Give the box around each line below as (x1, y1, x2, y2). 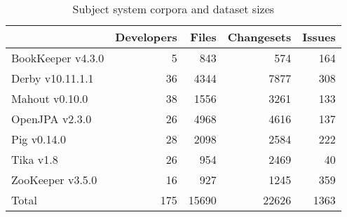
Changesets (227, 29, 292, 45)
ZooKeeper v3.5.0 (11, 171, 97, 188)
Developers (115, 29, 177, 45)
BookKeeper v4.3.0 (11, 50, 104, 66)
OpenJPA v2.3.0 (11, 111, 92, 127)
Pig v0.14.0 (11, 131, 67, 147)
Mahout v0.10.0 (11, 90, 88, 106)
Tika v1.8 (11, 151, 58, 167)
